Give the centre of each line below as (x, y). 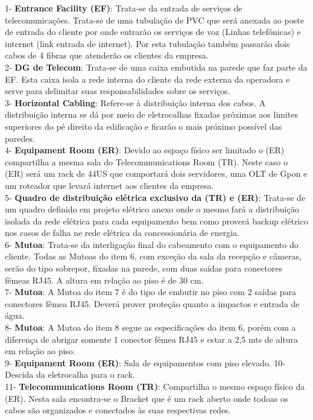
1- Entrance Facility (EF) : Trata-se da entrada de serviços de (124, 8)
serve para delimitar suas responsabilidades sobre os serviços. (118, 91)
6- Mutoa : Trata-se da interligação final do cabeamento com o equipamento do (152, 244)
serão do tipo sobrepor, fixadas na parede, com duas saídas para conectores (144, 268)
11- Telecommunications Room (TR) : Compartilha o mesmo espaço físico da (155, 386)
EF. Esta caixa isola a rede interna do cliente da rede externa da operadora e (147, 79)
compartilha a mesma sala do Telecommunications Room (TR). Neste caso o (146, 161)
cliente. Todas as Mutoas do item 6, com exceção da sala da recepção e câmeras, (153, 256)
